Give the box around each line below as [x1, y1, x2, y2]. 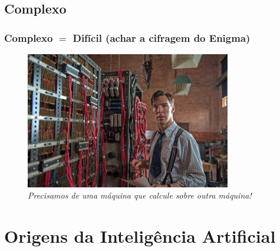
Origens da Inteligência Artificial [4, 223, 276, 247]
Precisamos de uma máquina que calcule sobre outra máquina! [28, 189, 252, 202]
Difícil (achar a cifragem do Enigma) [73, 30, 251, 45]
